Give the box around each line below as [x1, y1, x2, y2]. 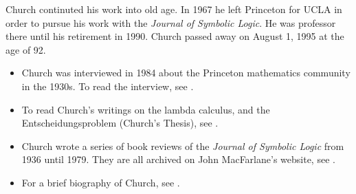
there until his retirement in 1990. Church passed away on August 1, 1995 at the [5, 29, 344, 43]
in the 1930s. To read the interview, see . [21, 78, 194, 93]
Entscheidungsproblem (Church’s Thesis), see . [21, 116, 219, 130]
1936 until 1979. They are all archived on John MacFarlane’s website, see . [21, 152, 335, 166]
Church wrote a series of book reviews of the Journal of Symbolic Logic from [21, 138, 344, 153]
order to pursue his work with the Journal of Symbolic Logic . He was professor [5, 15, 336, 30]
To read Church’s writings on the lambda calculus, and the [21, 102, 270, 116]
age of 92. [5, 42, 46, 56]
